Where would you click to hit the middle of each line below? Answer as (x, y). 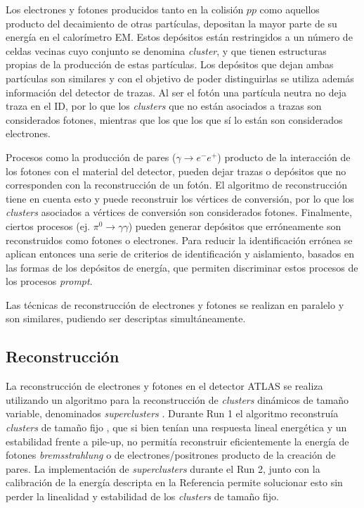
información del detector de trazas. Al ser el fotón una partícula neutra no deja (176, 92)
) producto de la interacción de (284, 157)
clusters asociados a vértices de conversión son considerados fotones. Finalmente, (179, 212)
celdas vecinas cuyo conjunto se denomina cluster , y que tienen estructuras (166, 50)
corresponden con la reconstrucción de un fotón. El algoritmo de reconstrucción (177, 185)
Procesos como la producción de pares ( (91, 157)
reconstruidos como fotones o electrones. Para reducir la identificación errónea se (179, 240)
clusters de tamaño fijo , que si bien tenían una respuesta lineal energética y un (176, 427)
